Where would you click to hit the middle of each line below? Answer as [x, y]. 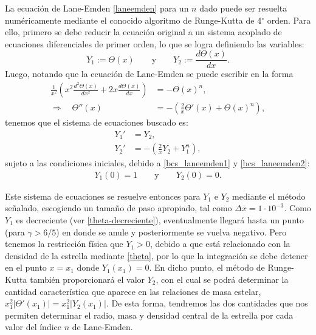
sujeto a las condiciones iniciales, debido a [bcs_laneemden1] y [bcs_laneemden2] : [157, 163]
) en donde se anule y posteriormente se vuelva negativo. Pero [171, 232]
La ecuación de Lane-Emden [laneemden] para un [97, 8]
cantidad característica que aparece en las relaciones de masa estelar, [133, 291]
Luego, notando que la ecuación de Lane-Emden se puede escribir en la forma [149, 74]
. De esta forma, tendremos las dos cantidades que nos [207, 303]
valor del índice [33, 327]
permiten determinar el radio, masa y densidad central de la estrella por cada [149, 315]
